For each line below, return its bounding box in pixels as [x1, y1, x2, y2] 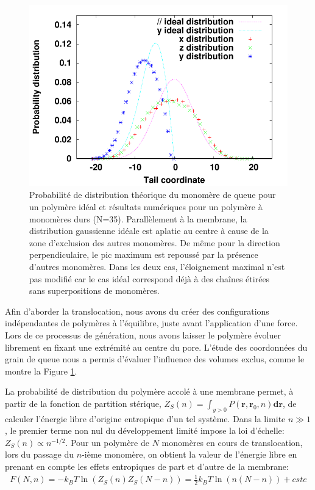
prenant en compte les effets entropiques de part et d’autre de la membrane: [5, 460, 289, 473]
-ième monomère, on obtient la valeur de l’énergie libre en [82, 448, 297, 461]
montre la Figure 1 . [5, 364, 77, 377]
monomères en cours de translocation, [161, 436, 303, 448]
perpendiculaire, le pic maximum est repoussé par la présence [29, 248, 258, 261]
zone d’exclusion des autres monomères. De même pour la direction [29, 236, 280, 249]
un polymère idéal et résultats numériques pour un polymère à [29, 200, 263, 213]
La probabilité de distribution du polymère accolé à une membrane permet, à [5, 385, 294, 398]
